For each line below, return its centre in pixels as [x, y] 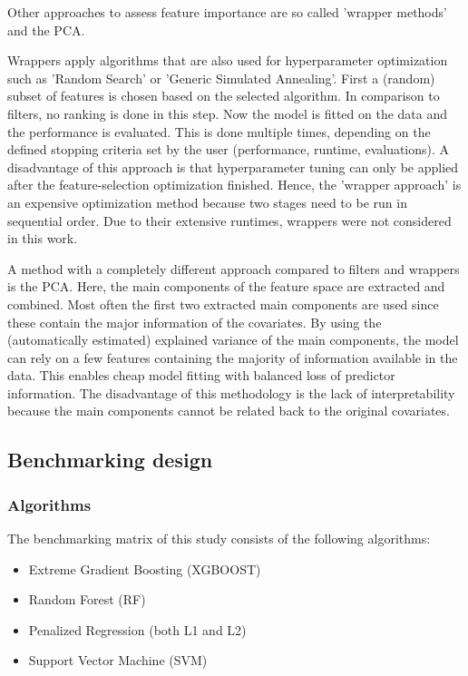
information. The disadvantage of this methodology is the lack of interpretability [231, 392]
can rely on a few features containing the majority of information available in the [233, 357]
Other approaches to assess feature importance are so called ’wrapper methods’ [227, 12]
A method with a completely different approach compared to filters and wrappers [234, 268]
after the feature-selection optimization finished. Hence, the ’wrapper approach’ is [234, 185]
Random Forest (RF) [87, 599]
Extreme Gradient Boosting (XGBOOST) [145, 568]
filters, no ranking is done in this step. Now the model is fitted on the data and [228, 113]
